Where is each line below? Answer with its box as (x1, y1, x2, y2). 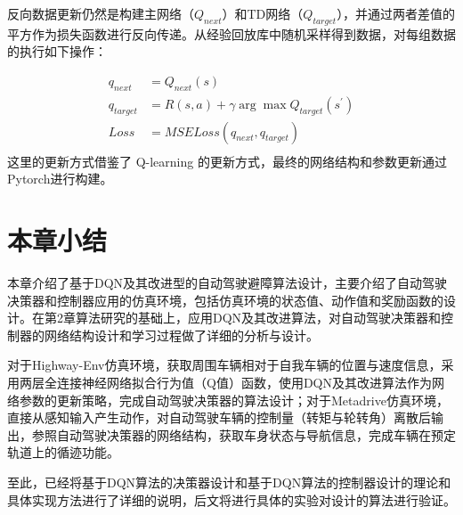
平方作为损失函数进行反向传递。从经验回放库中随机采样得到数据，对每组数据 (7, 24, 456, 43)
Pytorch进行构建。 (7, 169, 113, 188)
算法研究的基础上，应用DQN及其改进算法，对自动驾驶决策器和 (75, 308, 442, 327)
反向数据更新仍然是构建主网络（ (7, 4, 194, 22)
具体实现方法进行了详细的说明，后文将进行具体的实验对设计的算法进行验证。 (7, 490, 456, 509)
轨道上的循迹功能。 (7, 443, 119, 462)
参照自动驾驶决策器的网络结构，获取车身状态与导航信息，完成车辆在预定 (31, 425, 456, 444)
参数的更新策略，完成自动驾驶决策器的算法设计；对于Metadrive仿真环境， (19, 390, 449, 409)
